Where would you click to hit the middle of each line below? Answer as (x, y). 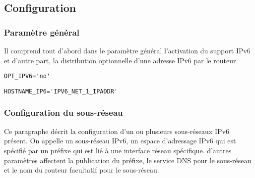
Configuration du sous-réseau (64, 112)
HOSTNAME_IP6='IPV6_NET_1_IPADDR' (61, 91)
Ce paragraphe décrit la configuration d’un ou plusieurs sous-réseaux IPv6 (117, 131)
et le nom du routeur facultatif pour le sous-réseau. (82, 170)
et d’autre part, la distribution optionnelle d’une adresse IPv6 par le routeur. (121, 60)
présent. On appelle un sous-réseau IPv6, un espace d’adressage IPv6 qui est (120, 141)
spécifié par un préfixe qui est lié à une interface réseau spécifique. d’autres (118, 150)
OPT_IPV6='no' (27, 76)
